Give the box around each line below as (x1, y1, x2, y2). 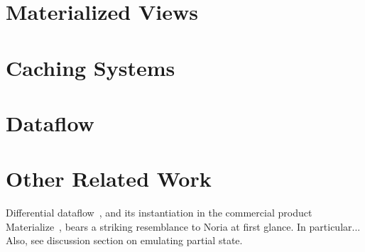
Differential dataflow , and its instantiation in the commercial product (6, 205, 312, 220)
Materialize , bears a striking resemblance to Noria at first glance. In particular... (6, 219, 361, 234)
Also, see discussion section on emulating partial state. (6, 233, 243, 248)
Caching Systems (6, 53, 175, 82)
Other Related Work (6, 164, 212, 193)
